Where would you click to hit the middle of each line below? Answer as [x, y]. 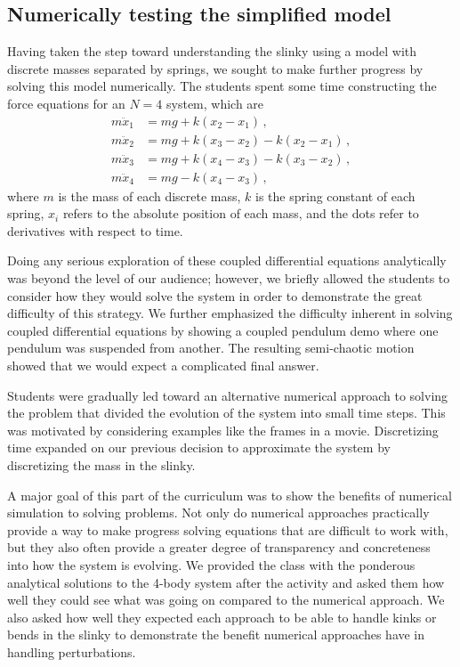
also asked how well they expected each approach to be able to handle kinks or [222, 617]
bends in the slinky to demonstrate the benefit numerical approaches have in [216, 634]
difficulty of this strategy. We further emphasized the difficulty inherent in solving [230, 313]
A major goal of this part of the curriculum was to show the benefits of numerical [230, 495]
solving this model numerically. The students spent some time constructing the [222, 86]
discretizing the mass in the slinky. [101, 465]
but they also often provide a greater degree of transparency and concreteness [219, 547]
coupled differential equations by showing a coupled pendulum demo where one [223, 330]
